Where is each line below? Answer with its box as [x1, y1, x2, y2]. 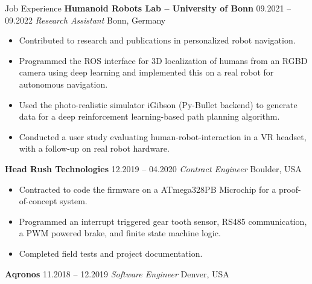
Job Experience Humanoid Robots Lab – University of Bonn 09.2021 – [5, 2, 291, 14]
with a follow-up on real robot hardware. [19, 142, 170, 155]
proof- [279, 182, 301, 195]
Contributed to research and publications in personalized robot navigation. [19, 34, 296, 47]
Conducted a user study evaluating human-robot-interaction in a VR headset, [19, 130, 307, 143]
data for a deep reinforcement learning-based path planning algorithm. [19, 110, 280, 123]
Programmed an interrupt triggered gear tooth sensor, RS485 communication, [19, 215, 307, 227]
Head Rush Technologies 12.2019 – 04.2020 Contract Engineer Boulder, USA [5, 162, 302, 175]
